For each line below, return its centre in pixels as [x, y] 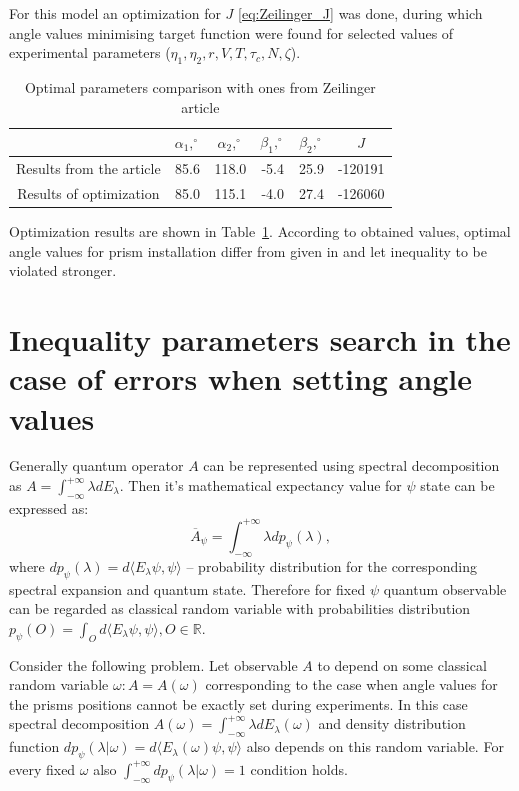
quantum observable [445, 588]
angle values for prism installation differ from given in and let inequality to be [248, 250]
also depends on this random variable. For [375, 746]
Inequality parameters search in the [260, 339]
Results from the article [88, 168]
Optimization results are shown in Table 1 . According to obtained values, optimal [260, 231]
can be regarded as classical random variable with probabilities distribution [240, 608]
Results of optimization [88, 193]
